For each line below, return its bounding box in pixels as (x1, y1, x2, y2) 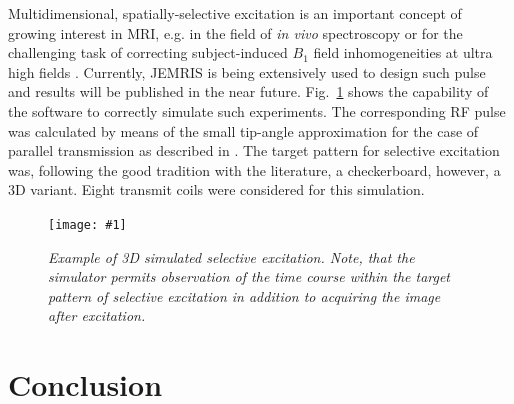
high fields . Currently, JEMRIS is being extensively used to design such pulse (8, 61, 486, 82)
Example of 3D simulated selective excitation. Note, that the (48, 246, 415, 267)
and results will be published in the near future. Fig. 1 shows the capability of (8, 81, 489, 102)
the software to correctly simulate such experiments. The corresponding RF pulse (8, 100, 506, 121)
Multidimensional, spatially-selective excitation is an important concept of (8, 3, 462, 23)
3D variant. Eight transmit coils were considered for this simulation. (8, 179, 425, 200)
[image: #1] (48, 217, 127, 232)
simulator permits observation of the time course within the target (48, 266, 451, 287)
